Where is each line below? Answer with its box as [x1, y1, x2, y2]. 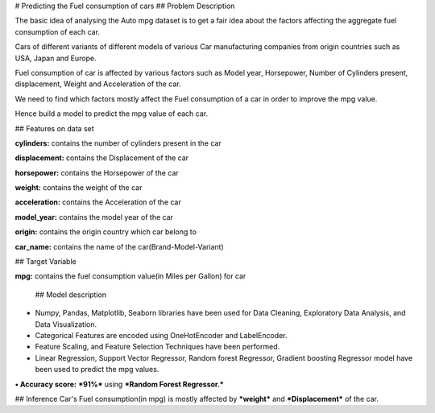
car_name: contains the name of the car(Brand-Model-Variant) [14, 242, 225, 251]
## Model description [35, 290, 106, 299]
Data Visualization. [35, 319, 97, 329]
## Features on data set [14, 123, 94, 133]
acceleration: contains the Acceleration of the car [14, 197, 181, 207]
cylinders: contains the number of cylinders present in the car [14, 138, 222, 148]
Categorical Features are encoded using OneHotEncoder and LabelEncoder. [35, 330, 288, 340]
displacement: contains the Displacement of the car [14, 153, 189, 163]
